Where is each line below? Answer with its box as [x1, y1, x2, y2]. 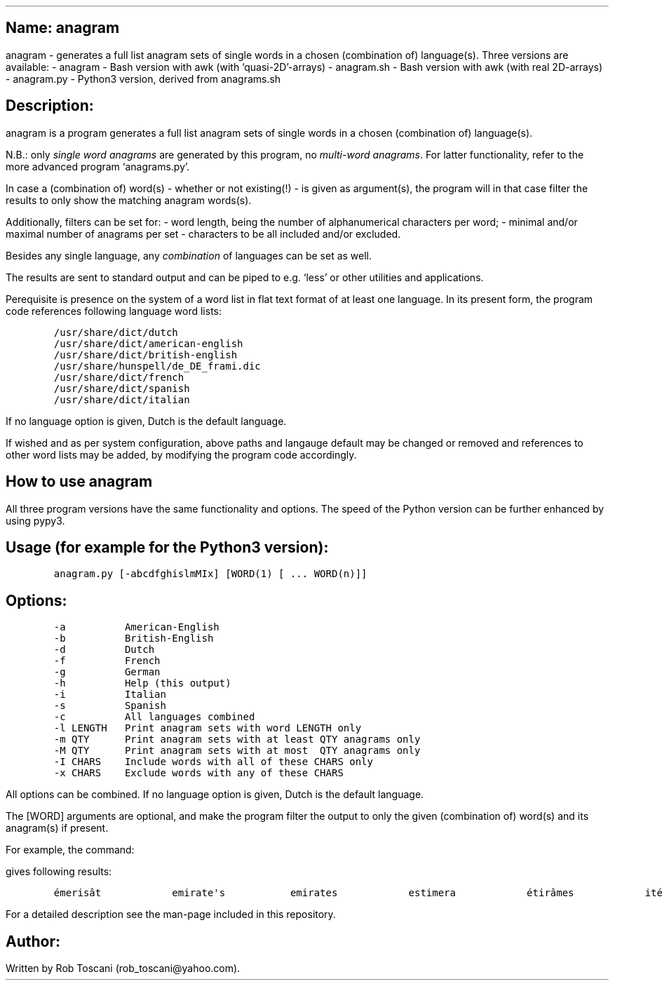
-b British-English [53, 633, 214, 644]
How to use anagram [6, 473, 153, 491]
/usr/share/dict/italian [53, 393, 190, 405]
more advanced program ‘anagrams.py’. [6, 160, 190, 173]
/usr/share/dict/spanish [53, 382, 190, 394]
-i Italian [53, 689, 166, 701]
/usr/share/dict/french [53, 371, 184, 383]
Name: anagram [6, 19, 120, 37]
